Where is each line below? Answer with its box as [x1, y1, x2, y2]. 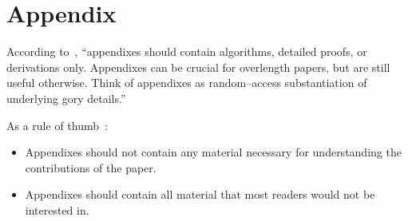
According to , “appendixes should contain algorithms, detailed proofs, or [6, 43, 367, 60]
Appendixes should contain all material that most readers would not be [25, 186, 375, 203]
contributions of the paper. [25, 159, 156, 176]
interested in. [25, 201, 89, 218]
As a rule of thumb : [6, 116, 108, 133]
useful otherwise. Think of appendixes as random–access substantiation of [6, 74, 367, 91]
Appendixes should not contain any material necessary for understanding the [25, 144, 402, 160]
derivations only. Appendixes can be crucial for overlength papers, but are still [6, 58, 390, 75]
